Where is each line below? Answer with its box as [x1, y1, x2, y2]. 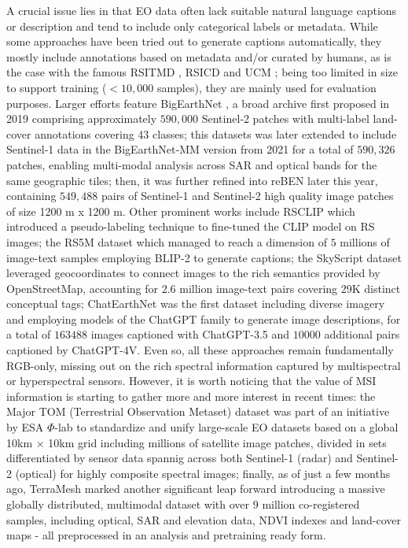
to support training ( [6, 79, 107, 95]
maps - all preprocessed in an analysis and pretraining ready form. [6, 527, 326, 543]
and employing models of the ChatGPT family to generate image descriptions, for [6, 310, 401, 327]
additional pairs [324, 326, 400, 342]
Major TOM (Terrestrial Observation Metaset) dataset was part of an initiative [6, 403, 390, 420]
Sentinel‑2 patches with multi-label [201, 110, 369, 127]
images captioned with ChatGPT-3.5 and [90, 326, 290, 342]
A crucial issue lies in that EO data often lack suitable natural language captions [6, 2, 397, 18]
